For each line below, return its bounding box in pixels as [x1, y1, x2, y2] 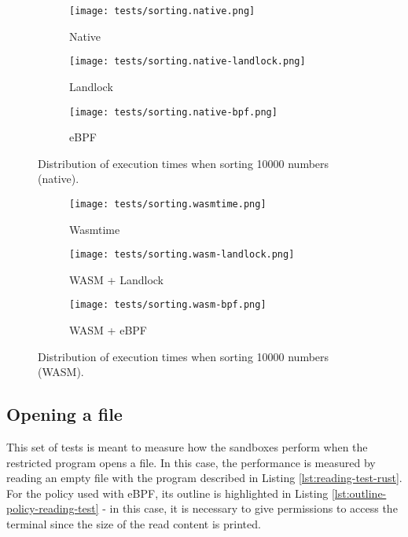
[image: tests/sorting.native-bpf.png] [69, 106, 278, 118]
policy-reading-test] [6, 500, 99, 517]
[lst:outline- [331, 484, 387, 501]
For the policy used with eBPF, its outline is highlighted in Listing [6, 484, 329, 501]
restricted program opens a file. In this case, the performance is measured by [6, 454, 376, 470]
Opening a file [6, 402, 123, 426]
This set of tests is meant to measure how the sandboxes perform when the [6, 439, 368, 455]
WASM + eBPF [69, 322, 147, 338]
